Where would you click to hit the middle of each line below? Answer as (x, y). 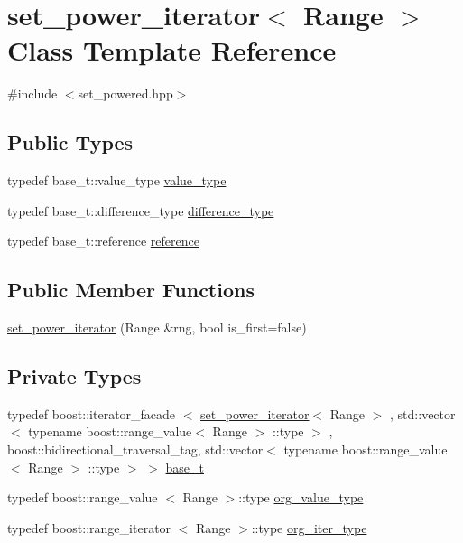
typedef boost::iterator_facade (92, 413)
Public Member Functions (131, 290)
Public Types (70, 142)
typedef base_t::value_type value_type (117, 180)
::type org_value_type (301, 497)
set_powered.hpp (125, 94)
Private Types (74, 376)
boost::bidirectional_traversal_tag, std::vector (135, 449)
